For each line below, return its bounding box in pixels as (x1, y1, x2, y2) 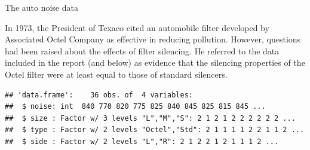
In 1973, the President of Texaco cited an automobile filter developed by (5, 21, 269, 33)
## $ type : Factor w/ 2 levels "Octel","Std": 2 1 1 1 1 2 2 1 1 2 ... (5, 125, 305, 134)
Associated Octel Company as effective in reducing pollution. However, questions (5, 33, 301, 45)
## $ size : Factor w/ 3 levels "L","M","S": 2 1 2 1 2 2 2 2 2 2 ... (5, 114, 296, 123)
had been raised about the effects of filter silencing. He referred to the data (5, 44, 280, 57)
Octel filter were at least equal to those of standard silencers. (5, 68, 228, 80)
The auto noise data (5, 1, 78, 13)
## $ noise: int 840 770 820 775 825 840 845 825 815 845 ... (5, 102, 266, 111)
